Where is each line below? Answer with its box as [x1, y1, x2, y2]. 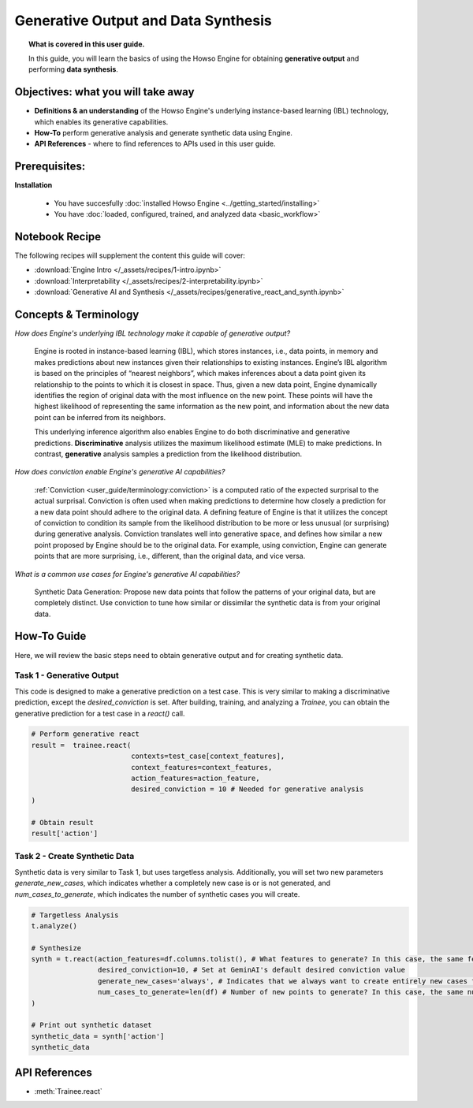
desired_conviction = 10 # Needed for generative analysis [130, 785, 364, 794]
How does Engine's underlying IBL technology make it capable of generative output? [14, 329, 291, 338]
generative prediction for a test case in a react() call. [14, 708, 185, 718]
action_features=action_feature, [130, 774, 260, 783]
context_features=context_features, [130, 763, 273, 772]
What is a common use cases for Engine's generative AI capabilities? [14, 569, 240, 578]
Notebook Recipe [14, 229, 102, 244]
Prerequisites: [14, 160, 86, 173]
